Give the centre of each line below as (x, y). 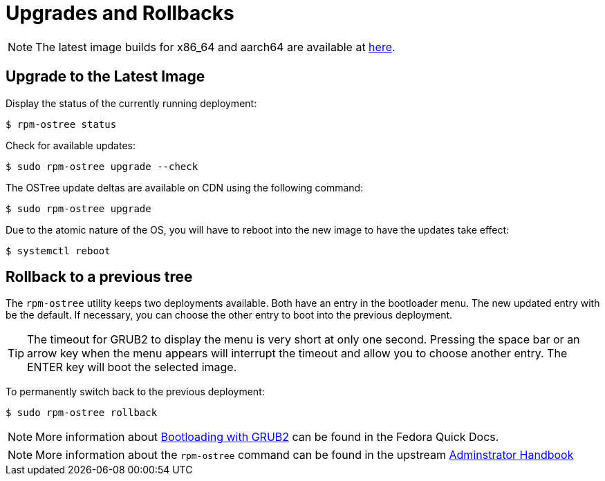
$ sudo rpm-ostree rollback (82, 413)
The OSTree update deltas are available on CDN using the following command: (185, 187)
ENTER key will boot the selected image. (132, 367)
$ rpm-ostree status (61, 124)
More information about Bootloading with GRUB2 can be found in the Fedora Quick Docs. (267, 437)
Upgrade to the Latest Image (105, 77)
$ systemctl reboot (58, 251)
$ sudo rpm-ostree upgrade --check (102, 166)
